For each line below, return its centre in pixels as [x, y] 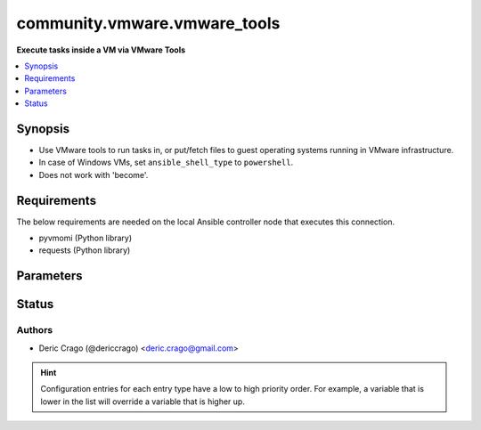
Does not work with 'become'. [94, 174]
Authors [35, 330]
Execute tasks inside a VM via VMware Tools [101, 50]
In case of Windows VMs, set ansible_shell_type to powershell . [166, 162]
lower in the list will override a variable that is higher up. [143, 402]
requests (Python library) [85, 250]
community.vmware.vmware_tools [148, 23]
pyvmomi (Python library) [86, 238]
